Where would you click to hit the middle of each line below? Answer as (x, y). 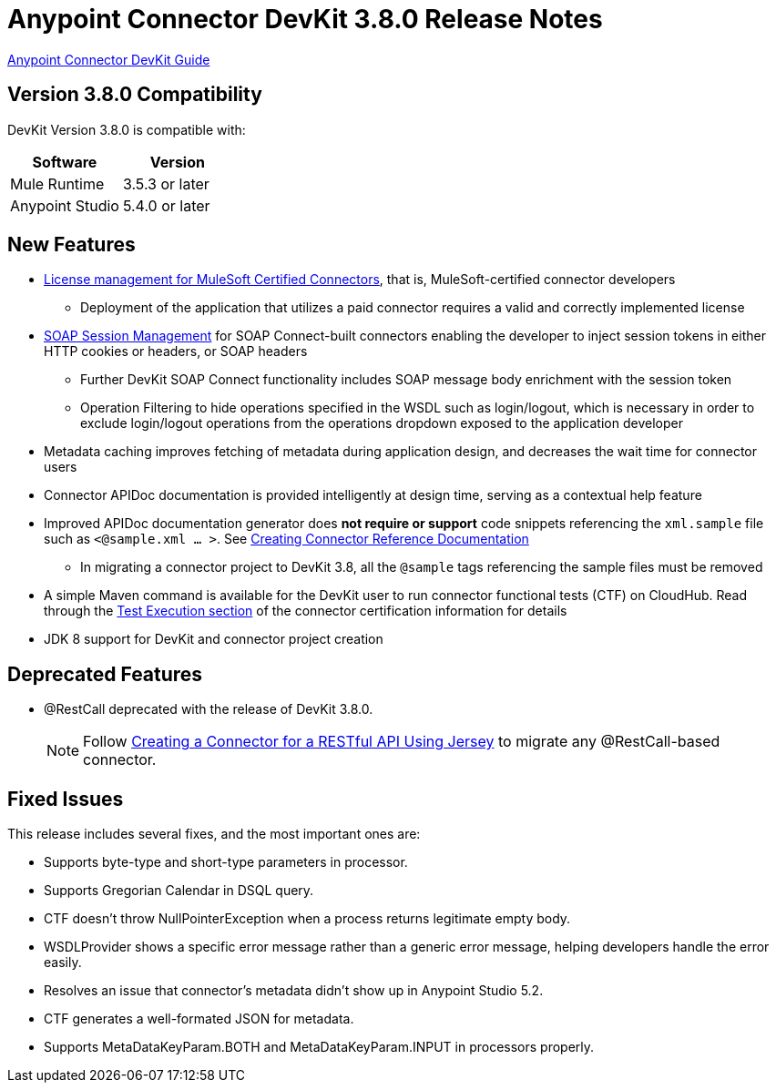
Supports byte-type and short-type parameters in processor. (226, 862)
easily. (63, 963)
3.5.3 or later (166, 183)
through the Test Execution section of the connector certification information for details (306, 611)
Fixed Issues (66, 799)
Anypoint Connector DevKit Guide (109, 59)
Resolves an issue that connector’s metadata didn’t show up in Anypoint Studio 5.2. (294, 991)
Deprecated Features (105, 674)
